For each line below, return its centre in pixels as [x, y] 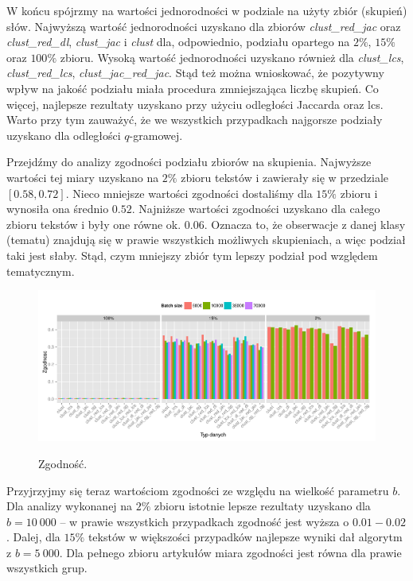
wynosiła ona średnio [58, 209]
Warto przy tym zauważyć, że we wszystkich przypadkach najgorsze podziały [195, 120]
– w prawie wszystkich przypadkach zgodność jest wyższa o [205, 521]
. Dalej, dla [33, 537]
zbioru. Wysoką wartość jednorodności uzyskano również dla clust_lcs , [232, 57]
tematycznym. [41, 271]
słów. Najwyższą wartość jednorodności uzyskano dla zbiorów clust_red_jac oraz [204, 26]
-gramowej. [156, 135]
